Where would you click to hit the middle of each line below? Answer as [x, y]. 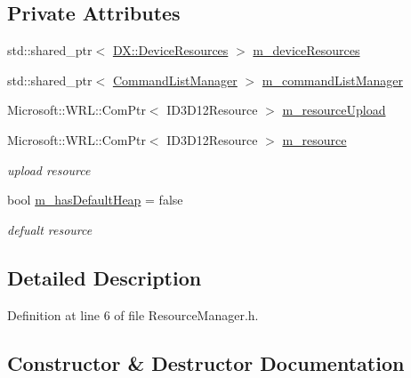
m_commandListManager [333, 80]
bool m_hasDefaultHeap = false [95, 200]
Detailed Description [105, 277]
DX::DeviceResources [170, 50]
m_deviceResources [306, 50]
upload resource [49, 169]
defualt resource [50, 229]
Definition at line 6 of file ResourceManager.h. [133, 314]
